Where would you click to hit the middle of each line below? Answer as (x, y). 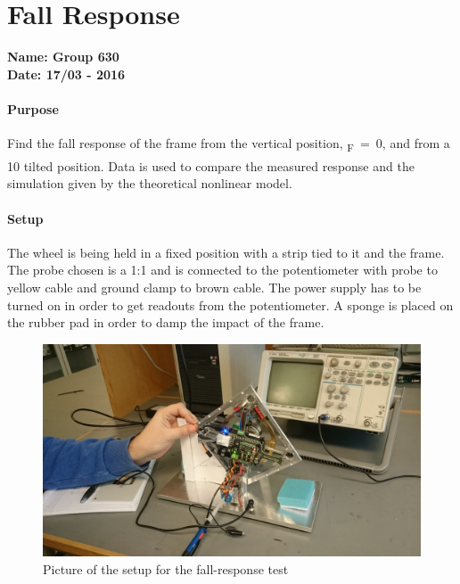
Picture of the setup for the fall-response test (166, 568)
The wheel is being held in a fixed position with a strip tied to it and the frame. (226, 252)
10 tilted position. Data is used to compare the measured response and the (211, 165)
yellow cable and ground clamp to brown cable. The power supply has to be (214, 288)
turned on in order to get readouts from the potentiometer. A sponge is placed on (230, 304)
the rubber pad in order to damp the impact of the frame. (166, 322)
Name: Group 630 (63, 57)
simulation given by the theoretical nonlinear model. (150, 183)
